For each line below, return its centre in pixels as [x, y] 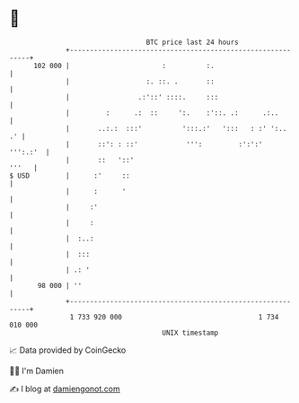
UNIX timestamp [190, 333]
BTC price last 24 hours [193, 42]
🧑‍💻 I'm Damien [37, 371]
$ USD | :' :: [70, 175]
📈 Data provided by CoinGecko [68, 350]
